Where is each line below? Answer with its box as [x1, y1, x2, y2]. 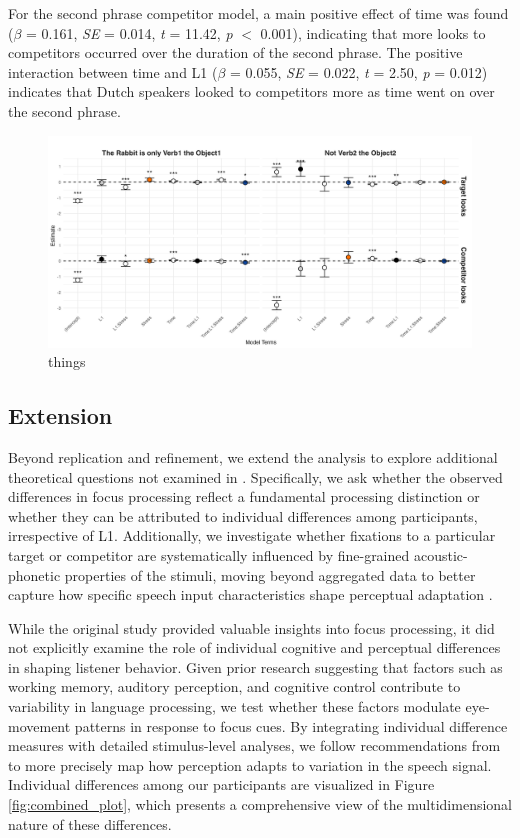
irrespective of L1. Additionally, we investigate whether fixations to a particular [8, 525, 496, 546]
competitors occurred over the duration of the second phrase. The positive [8, 42, 463, 63]
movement [8, 715, 71, 736]
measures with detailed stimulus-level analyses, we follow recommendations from [8, 735, 501, 756]
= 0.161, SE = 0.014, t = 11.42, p [26, 22, 233, 43]
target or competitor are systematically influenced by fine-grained [8, 544, 410, 565]
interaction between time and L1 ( [8, 61, 218, 82]
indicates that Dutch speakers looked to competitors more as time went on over [8, 81, 495, 102]
